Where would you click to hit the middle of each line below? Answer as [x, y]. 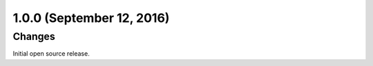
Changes [34, 36]
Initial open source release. [51, 54]
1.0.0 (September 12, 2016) [91, 18]
